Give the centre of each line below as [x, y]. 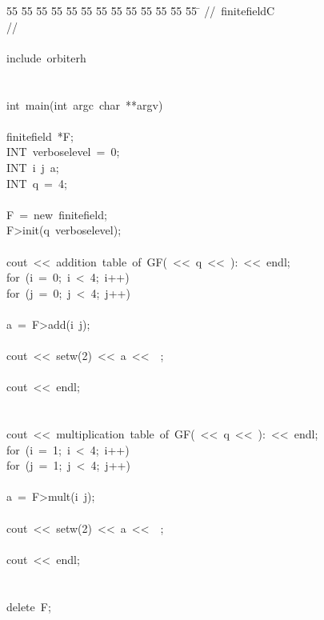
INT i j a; [33, 167]
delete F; [29, 606]
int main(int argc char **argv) [85, 104]
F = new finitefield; [57, 214]
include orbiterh [46, 57]
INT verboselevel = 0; [63, 152]
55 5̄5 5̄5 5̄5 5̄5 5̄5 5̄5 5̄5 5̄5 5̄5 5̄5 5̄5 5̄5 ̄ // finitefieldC [141, 10]
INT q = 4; [37, 183]
